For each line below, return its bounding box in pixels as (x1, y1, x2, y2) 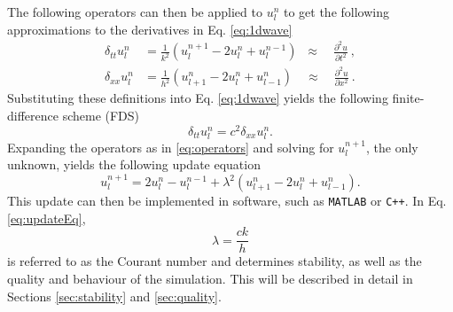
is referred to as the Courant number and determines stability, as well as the (7, 252, 422, 270)
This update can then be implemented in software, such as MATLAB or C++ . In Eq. (7, 191, 447, 210)
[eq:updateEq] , (7, 208, 86, 227)
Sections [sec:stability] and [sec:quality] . (7, 286, 222, 305)
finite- (392, 89, 425, 107)
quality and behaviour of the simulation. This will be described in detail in (7, 269, 413, 287)
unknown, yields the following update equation (7, 155, 261, 174)
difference (7, 106, 59, 124)
